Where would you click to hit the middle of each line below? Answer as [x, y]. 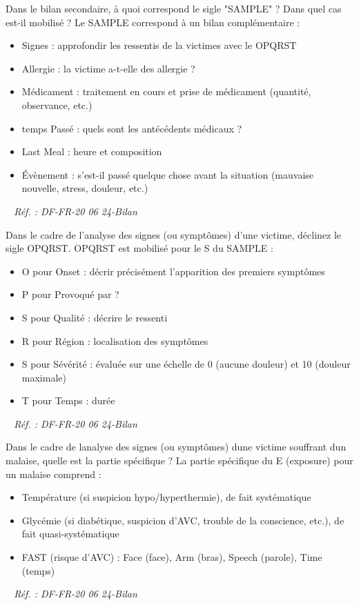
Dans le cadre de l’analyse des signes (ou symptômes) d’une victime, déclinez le [174, 234]
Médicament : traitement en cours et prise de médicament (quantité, [166, 91]
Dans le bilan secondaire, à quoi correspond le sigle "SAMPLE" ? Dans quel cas [174, 8]
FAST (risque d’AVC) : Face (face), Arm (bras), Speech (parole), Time [172, 557]
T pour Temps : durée [68, 400]
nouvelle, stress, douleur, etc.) [85, 188]
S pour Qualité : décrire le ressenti [95, 317]
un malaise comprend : [54, 474]
